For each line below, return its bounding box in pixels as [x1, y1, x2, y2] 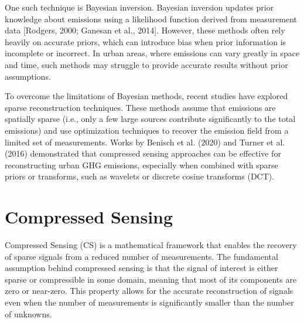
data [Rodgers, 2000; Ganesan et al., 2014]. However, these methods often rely [5, 24, 285, 36]
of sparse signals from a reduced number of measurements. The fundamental [5, 250, 278, 262]
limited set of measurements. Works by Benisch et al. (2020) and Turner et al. [5, 135, 285, 148]
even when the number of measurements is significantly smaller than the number [5, 296, 294, 308]
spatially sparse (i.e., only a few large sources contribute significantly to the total [5, 113, 296, 125]
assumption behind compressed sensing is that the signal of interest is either [5, 262, 278, 274]
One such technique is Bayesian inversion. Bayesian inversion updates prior [5, 1, 274, 13]
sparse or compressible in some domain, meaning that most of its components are [5, 273, 297, 285]
